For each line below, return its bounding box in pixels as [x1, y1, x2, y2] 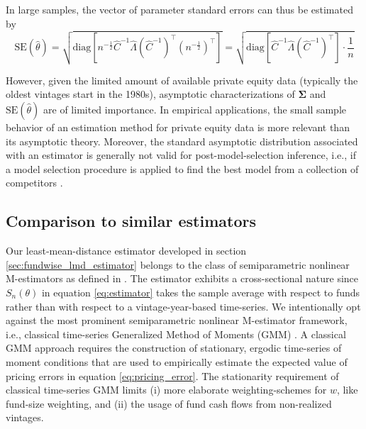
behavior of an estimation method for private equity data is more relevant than [6, 120, 350, 135]
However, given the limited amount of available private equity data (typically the [6, 72, 358, 87]
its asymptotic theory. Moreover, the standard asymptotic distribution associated [6, 133, 358, 148]
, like [336, 382, 358, 397]
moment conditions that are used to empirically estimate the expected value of [6, 354, 348, 369]
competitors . [6, 175, 63, 190]
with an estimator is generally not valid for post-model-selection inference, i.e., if [6, 147, 356, 162]
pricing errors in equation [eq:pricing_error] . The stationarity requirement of [6, 368, 339, 383]
